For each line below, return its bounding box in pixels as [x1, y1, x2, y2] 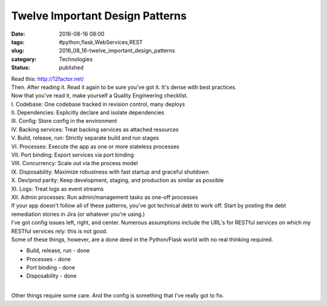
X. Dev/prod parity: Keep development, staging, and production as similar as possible [11, 177, 224, 184]
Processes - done [26, 255, 71, 262]
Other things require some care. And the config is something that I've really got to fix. [11, 292, 224, 299]
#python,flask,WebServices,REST [59, 38, 144, 45]
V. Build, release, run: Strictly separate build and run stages [11, 134, 159, 142]
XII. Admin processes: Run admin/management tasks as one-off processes [11, 194, 198, 201]
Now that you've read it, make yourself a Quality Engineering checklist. [11, 92, 188, 99]
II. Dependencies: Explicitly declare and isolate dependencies [11, 109, 165, 116]
